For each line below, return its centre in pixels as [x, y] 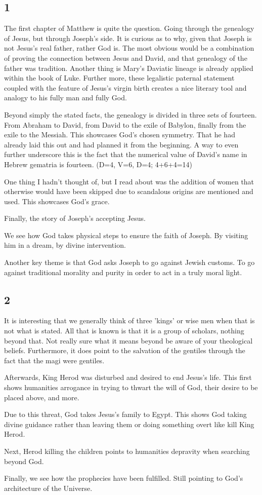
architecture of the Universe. [48, 488]
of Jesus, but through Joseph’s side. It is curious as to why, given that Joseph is [128, 38]
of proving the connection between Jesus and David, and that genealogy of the [126, 58]
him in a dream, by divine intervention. [65, 245]
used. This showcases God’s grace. [57, 201]
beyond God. [24, 461]
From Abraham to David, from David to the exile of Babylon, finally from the [125, 124]
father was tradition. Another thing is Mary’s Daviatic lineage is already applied [129, 68]
